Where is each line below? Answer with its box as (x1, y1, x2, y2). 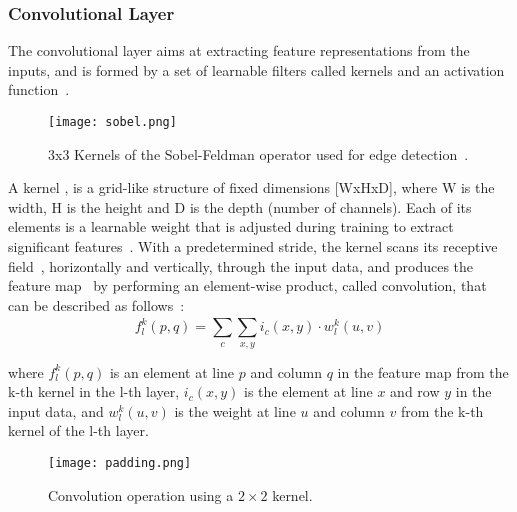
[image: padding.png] (48, 455, 192, 470)
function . (8, 79, 70, 100)
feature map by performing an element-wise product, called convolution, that (8, 275, 487, 296)
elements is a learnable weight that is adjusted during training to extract (8, 216, 454, 237)
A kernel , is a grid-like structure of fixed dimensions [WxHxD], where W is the (8, 177, 495, 198)
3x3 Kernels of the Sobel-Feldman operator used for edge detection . (48, 143, 469, 164)
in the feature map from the (337, 361, 509, 382)
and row (390, 381, 440, 402)
